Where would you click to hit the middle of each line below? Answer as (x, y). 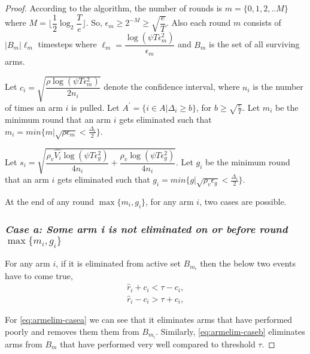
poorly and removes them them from (72, 331)
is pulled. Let (95, 107)
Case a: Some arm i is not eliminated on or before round (146, 229)
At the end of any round (50, 201)
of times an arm (34, 107)
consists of (262, 22)
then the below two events (248, 263)
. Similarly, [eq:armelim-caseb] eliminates (230, 331)
